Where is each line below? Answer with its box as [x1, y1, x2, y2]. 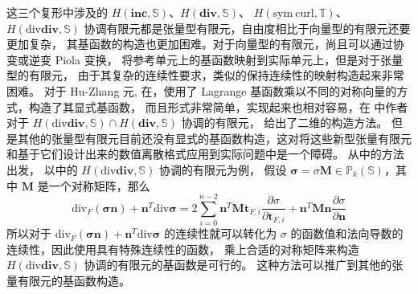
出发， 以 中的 [6, 161, 78, 178]
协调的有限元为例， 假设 [158, 161, 287, 178]
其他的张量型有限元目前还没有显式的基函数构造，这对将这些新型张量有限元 [17, 129, 412, 146]
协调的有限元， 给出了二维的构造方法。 [181, 114, 388, 131]
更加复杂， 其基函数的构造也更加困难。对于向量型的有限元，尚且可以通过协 [6, 35, 404, 52]
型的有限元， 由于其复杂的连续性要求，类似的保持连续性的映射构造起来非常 [6, 67, 404, 84]
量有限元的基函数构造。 [6, 272, 130, 289]
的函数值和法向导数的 [290, 225, 404, 242]
